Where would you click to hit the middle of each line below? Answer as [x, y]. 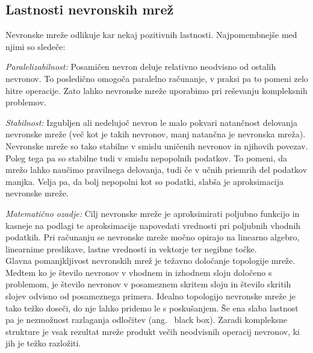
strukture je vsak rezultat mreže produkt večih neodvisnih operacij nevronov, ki [153, 331]
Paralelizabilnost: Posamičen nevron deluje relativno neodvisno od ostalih [141, 67]
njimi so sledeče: [36, 46]
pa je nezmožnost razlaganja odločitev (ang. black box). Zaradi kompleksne [147, 320]
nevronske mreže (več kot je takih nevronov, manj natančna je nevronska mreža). [156, 134]
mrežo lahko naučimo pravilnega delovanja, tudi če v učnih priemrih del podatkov [156, 170]
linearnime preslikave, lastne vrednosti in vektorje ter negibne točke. [131, 248]
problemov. [26, 102]
